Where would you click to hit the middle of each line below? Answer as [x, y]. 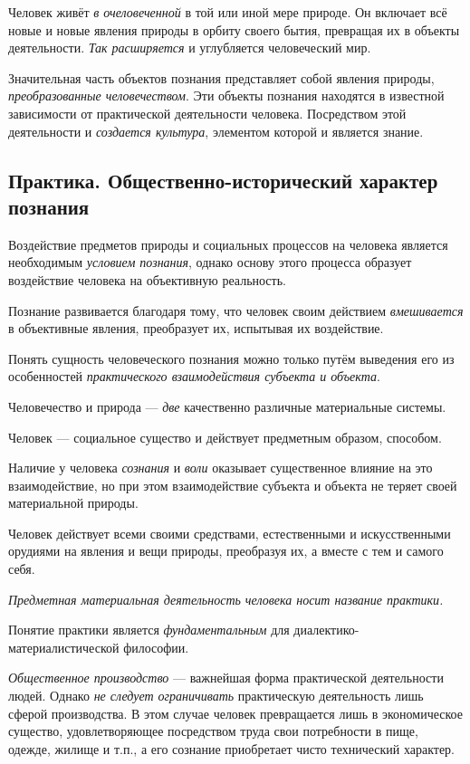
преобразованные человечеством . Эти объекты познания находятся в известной [226, 95]
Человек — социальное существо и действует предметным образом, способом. [225, 437]
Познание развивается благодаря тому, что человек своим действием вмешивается [236, 310]
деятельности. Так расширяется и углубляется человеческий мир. [190, 48]
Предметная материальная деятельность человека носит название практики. [226, 599]
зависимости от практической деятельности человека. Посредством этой [207, 113]
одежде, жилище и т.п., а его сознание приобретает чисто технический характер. [231, 748]
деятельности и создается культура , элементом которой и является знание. [216, 131]
